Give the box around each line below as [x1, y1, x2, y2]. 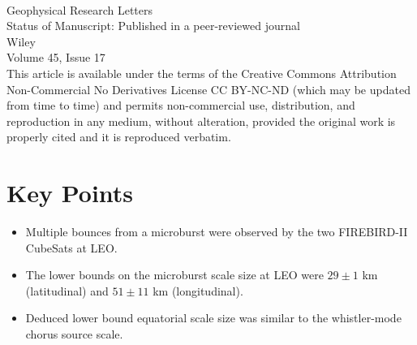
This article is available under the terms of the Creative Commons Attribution [6, 64, 397, 81]
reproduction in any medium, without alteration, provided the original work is [6, 112, 396, 129]
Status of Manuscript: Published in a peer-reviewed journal [6, 17, 300, 34]
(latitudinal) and [25, 282, 109, 299]
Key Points [6, 176, 134, 209]
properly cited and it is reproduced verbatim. [6, 128, 231, 145]
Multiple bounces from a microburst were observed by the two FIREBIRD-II [25, 223, 408, 240]
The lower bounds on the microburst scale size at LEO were [25, 266, 324, 283]
